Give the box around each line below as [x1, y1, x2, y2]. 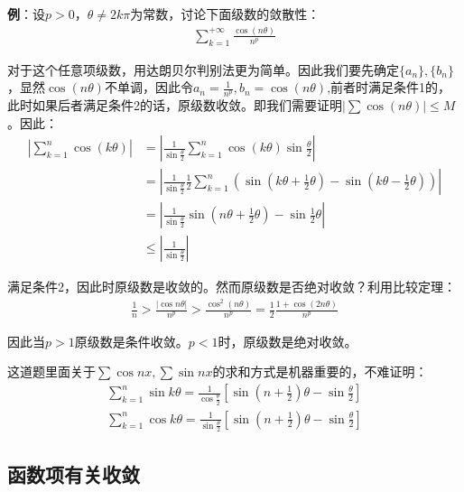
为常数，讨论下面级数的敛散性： [130, 5, 320, 23]
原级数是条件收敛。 [74, 331, 189, 350]
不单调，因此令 [104, 78, 193, 97]
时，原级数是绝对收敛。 [218, 331, 357, 350]
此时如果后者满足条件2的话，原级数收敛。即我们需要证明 [7, 96, 342, 115]
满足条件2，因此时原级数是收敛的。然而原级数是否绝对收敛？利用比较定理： [7, 277, 456, 296]
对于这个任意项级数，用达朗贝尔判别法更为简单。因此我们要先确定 [7, 60, 399, 79]
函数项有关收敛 [7, 460, 140, 487]
